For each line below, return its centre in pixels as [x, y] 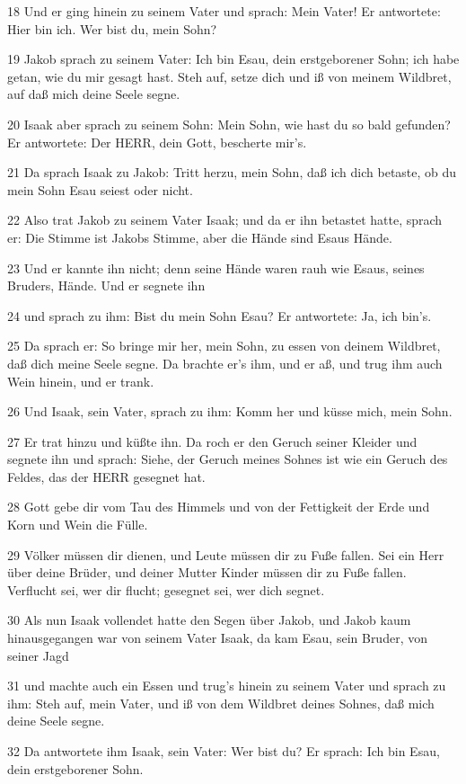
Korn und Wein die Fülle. [78, 525]
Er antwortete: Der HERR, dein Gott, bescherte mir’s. [157, 142]
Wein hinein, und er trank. [81, 381]
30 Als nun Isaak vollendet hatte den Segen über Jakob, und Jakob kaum [209, 620]
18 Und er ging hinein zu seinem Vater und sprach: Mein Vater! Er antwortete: [224, 11]
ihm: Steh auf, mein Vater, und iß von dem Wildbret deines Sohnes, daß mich [221, 703]
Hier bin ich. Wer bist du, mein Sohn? [112, 28]
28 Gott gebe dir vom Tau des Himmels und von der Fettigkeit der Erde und [219, 507]
